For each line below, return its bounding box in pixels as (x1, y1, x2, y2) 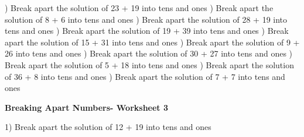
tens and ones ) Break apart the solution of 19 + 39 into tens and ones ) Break (5, 24, 289, 37)
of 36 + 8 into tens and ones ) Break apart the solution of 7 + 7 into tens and (5, 70, 285, 82)
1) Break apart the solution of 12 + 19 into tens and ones (5, 121, 211, 133)
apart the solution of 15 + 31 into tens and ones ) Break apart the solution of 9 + (5, 36, 300, 48)
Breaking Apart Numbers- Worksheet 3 (5, 101, 169, 113)
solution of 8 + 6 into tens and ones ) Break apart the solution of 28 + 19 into (5, 13, 288, 25)
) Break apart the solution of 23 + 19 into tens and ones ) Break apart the (5, 2, 274, 13)
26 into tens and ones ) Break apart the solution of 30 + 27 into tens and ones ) (5, 47, 293, 59)
